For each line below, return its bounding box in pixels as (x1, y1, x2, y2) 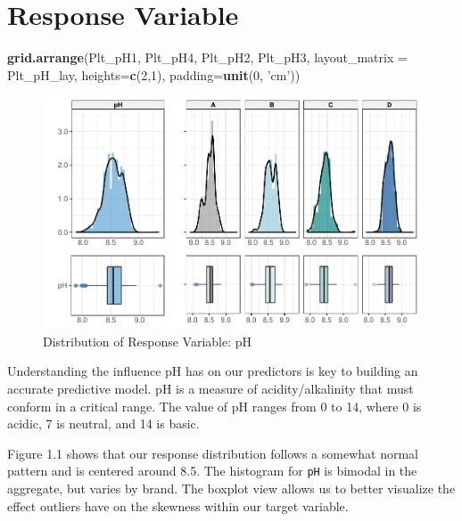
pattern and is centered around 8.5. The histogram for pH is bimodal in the (7, 461, 417, 480)
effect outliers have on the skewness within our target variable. (7, 496, 349, 515)
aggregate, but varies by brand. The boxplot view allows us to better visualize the (7, 479, 456, 498)
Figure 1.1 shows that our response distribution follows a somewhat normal (7, 444, 418, 462)
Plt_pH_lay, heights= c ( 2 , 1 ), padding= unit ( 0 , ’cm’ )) (7, 65, 301, 84)
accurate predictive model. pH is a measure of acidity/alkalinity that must (7, 379, 414, 398)
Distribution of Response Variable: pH (43, 331, 252, 350)
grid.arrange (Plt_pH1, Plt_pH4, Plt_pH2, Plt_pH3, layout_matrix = (7, 48, 408, 67)
